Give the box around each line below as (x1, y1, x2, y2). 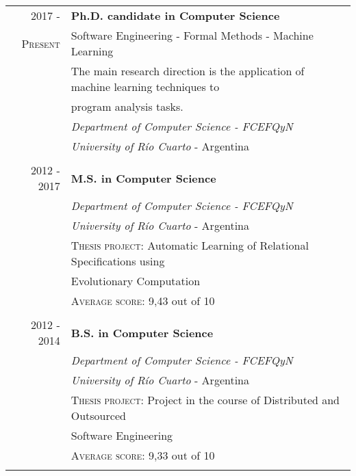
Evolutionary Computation (71, 273, 201, 289)
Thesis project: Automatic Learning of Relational (71, 237, 309, 253)
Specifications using (71, 253, 165, 269)
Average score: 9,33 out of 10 (71, 447, 215, 463)
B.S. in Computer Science (71, 324, 214, 341)
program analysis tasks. (71, 98, 183, 114)
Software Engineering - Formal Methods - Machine (71, 27, 314, 43)
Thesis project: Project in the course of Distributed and (71, 392, 340, 408)
